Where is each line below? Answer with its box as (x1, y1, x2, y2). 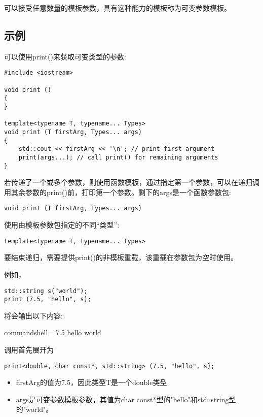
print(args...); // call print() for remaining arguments (18, 153, 218, 161)
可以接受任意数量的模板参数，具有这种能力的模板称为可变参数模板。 (4, 3, 231, 13)
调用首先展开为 (4, 344, 54, 355)
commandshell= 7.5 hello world (4, 327, 101, 338)
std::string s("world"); (4, 287, 88, 295)
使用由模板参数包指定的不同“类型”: (4, 219, 120, 230)
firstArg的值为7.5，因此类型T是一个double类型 (16, 377, 167, 388)
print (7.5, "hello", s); (4, 296, 91, 303)
